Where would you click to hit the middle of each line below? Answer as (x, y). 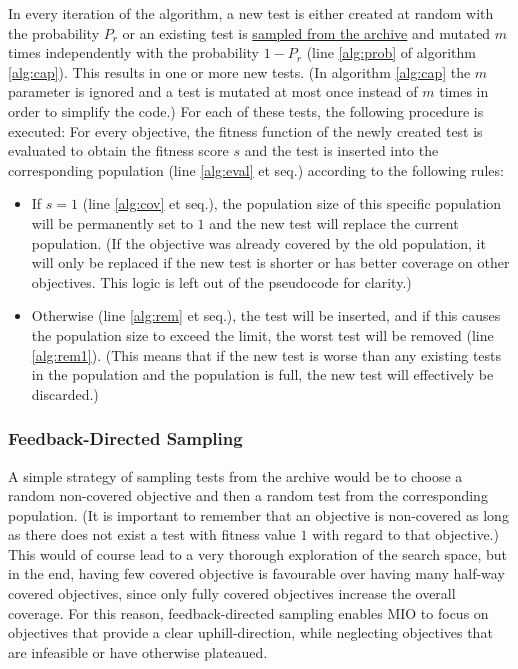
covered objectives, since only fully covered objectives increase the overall (232, 593)
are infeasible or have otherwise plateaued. (138, 651)
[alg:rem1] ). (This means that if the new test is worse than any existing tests (266, 354)
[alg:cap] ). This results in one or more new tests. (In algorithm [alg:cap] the (239, 71)
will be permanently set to (112, 222)
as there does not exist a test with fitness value (152, 534)
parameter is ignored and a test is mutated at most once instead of (213, 91)
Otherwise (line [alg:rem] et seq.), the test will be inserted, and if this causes (266, 315)
